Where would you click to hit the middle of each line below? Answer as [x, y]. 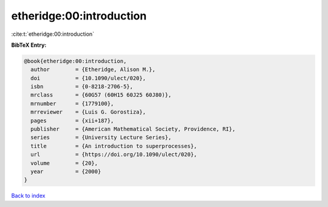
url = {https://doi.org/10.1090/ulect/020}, [114, 154]
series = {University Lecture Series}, [101, 137]
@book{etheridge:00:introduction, [75, 61]
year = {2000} [66, 171]
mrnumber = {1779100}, [72, 103]
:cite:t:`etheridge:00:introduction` [53, 34]
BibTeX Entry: [29, 45]
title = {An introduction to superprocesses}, [114, 146]
